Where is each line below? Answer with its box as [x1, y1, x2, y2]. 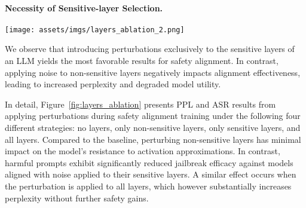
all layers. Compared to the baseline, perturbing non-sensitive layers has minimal [5, 133, 301, 145]
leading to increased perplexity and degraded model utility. [5, 78, 221, 90]
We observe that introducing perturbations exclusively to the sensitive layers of [5, 42, 295, 55]
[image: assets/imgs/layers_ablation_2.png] [5, 25, 185, 34]
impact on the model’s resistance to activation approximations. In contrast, [5, 145, 280, 157]
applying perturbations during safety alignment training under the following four [5, 109, 301, 122]
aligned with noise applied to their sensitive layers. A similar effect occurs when [5, 168, 296, 181]
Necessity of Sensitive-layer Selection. [5, 1, 163, 14]
